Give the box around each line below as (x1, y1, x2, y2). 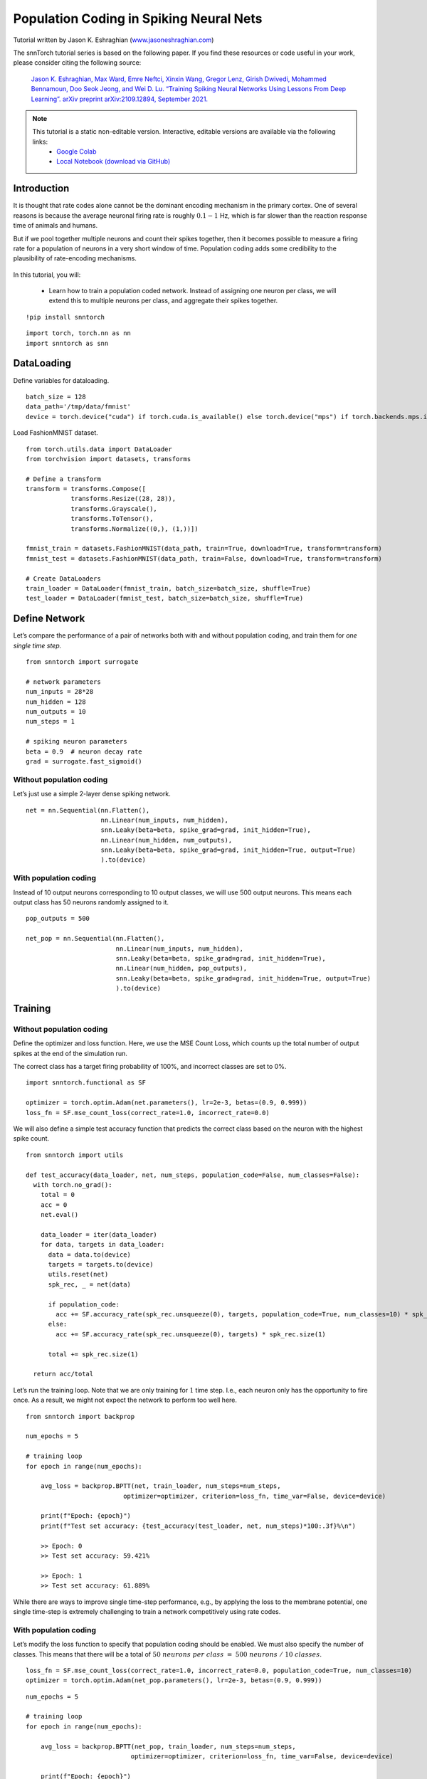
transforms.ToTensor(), (70, 514, 154, 523)
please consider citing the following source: (13, 58, 142, 67)
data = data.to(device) (48, 1250, 132, 1259)
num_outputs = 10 (26, 708, 86, 716)
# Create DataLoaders (26, 574, 101, 583)
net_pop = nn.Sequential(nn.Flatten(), (26, 934, 165, 943)
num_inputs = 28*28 (26, 687, 94, 696)
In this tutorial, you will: (13, 270, 81, 279)
